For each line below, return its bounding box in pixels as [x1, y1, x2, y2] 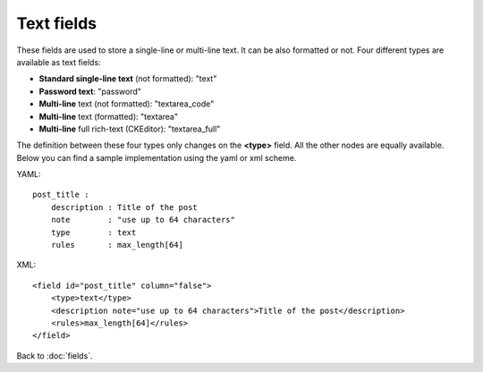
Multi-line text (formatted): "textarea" [38, 111, 179, 122]
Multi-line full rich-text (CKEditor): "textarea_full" [38, 123, 221, 134]
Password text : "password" [38, 86, 142, 97]
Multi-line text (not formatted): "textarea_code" [38, 98, 215, 109]
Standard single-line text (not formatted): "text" [38, 73, 217, 84]
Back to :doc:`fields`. [16, 350, 93, 361]
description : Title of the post [50, 202, 199, 212]
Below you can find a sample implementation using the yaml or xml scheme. [16, 152, 297, 163]
